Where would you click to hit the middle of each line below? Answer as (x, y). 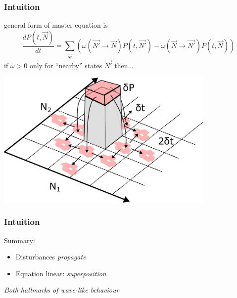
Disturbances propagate (51, 257)
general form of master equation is (56, 25)
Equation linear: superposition (61, 273)
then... (124, 65)
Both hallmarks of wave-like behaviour (62, 290)
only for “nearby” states (66, 65)
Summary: (20, 240)
